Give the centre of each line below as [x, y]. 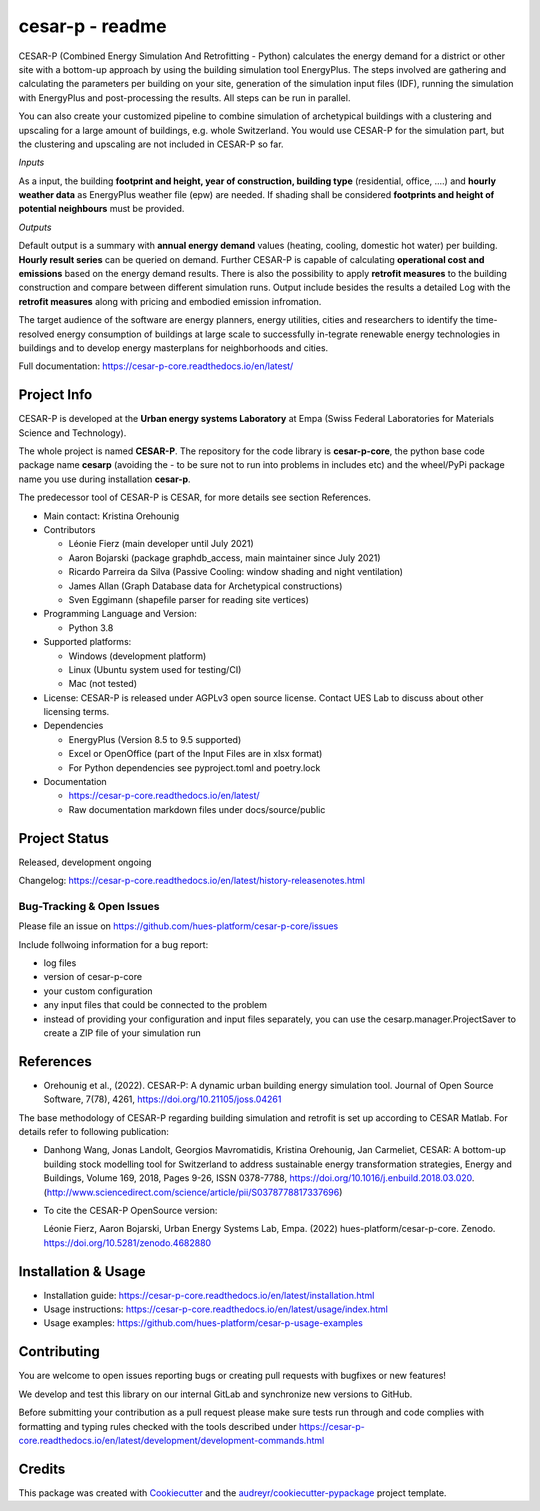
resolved [36, 334]
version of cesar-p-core [93, 977]
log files [60, 963]
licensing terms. [76, 712]
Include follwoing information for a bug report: [113, 944]
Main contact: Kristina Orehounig [111, 516]
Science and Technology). [72, 432]
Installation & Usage [82, 1271]
